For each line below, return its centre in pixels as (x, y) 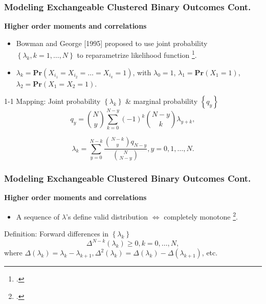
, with (142, 72)
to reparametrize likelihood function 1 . (137, 54)
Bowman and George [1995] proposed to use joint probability (112, 43)
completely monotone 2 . (201, 215)
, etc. (210, 253)
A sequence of (38, 216)
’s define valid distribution (107, 216)
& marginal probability (162, 101)
